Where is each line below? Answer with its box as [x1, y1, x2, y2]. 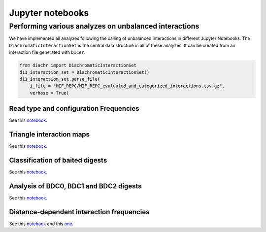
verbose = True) [30, 90, 69, 96]
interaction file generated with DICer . [9, 49, 86, 55]
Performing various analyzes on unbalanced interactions [9, 22, 199, 31]
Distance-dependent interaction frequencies [9, 207, 150, 216]
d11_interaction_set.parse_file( [19, 76, 100, 82]
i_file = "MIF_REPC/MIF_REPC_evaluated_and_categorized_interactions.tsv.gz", [30, 83, 225, 89]
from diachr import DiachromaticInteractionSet [19, 63, 136, 68]
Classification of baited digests [9, 156, 107, 165]
